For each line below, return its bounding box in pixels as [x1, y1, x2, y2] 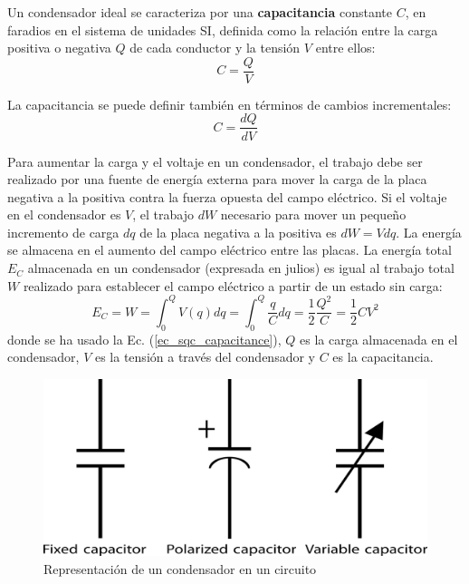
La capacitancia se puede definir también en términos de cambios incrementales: [7, 94, 452, 113]
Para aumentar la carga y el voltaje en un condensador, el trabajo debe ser [7, 151, 423, 170]
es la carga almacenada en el [299, 329, 458, 348]
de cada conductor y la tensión [129, 38, 301, 57]
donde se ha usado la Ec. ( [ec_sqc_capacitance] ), [7, 329, 282, 348]
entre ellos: [315, 38, 376, 57]
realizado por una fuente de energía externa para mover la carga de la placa [7, 170, 427, 189]
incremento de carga [7, 222, 120, 241]
